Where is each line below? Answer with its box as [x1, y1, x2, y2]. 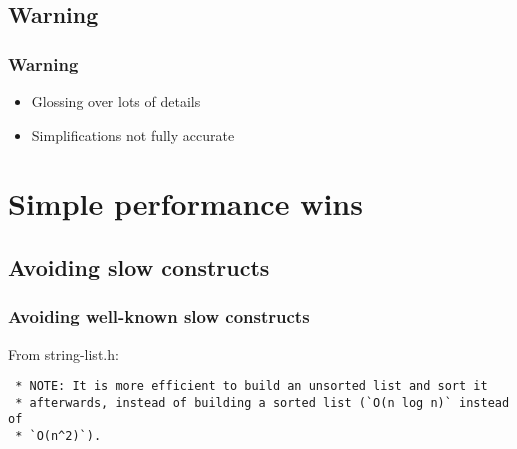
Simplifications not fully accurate [31, 124, 235, 145]
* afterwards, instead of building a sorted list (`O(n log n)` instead [15, 395, 510, 410]
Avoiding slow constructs [8, 251, 270, 282]
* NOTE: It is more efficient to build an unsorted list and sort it [15, 379, 488, 394]
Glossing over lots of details [31, 91, 201, 111]
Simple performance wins [8, 183, 363, 224]
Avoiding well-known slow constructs [8, 304, 310, 329]
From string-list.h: [8, 343, 119, 364]
